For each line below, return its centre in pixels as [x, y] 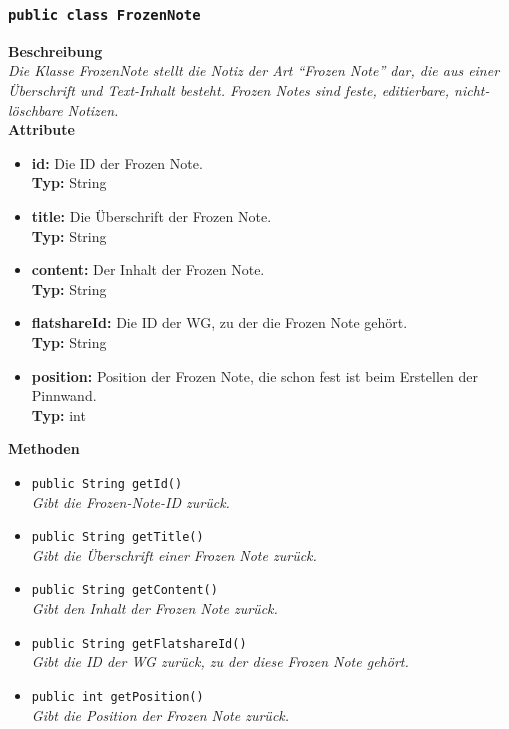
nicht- [472, 89]
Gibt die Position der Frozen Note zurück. [160, 714]
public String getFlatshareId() [139, 643]
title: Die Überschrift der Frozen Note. [151, 215]
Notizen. [93, 109]
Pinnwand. [64, 395]
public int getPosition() [117, 696]
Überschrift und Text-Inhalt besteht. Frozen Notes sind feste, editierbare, [229, 89]
